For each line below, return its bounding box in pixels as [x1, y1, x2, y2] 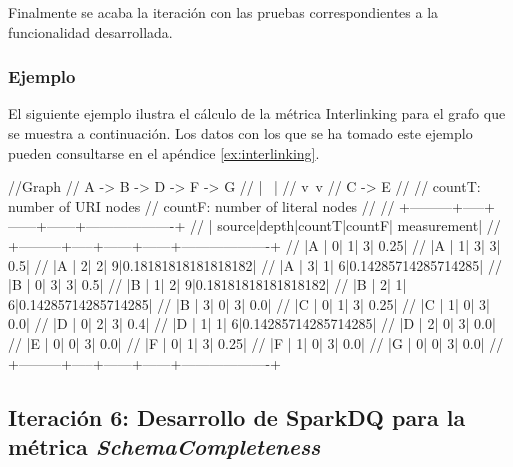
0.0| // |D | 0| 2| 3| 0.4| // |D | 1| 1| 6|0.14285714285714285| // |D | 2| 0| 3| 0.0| [8, 313, 496, 334]
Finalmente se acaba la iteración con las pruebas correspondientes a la [8, 2, 439, 22]
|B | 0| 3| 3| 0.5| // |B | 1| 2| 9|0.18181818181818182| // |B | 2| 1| [8, 274, 407, 295]
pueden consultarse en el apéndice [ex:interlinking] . [8, 142, 320, 163]
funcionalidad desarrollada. [8, 21, 173, 42]
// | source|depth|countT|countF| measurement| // [189, 215, 501, 236]
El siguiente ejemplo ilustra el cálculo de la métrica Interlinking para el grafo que [8, 103, 506, 124]
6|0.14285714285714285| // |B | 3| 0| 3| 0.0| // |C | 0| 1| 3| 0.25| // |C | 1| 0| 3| [8, 293, 490, 314]
